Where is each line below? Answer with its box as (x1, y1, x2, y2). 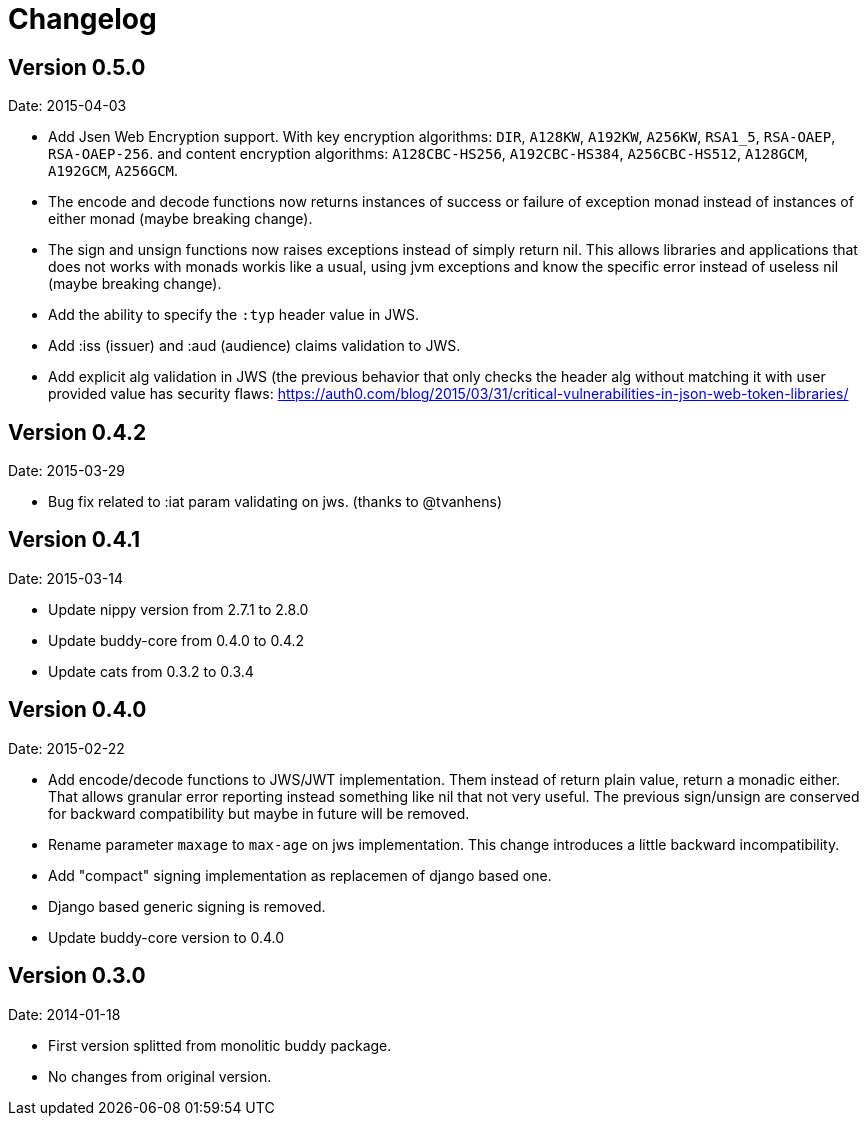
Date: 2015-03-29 (8, 462, 126, 480)
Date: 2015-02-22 (8, 739, 125, 757)
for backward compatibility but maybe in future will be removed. (48, 804, 470, 822)
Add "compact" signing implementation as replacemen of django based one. (48, 866, 552, 884)
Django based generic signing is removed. (48, 897, 326, 915)
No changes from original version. (48, 1067, 272, 1085)
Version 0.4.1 (8, 527, 141, 553)
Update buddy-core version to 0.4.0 (48, 928, 285, 946)
